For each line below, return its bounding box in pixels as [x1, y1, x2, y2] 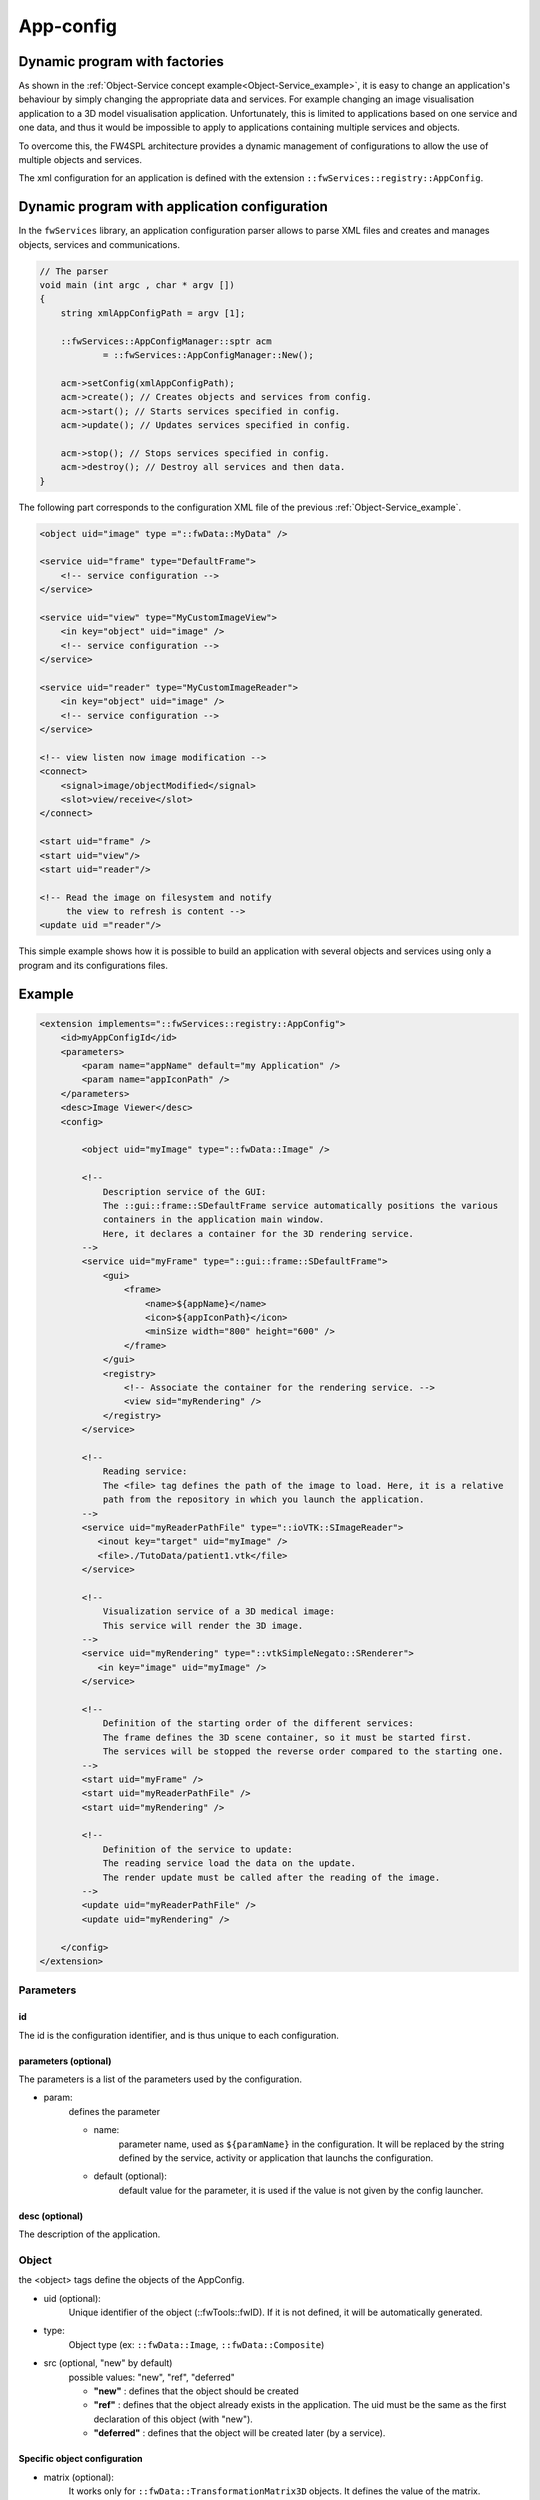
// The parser [39, 265, 109, 277]
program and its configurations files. [18, 959, 169, 971]
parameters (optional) [18, 2055, 112, 2067]
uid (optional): [43, 2292, 102, 2304]
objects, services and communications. [18, 238, 180, 250]
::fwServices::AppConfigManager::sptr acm [60, 335, 272, 347]
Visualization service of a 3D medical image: [102, 1606, 335, 1617]
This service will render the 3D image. [102, 1620, 304, 1631]
